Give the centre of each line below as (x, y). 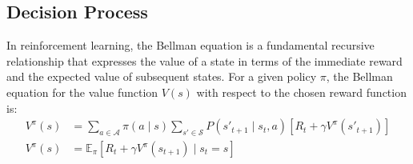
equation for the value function (82, 92)
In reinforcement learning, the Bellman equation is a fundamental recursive (190, 45)
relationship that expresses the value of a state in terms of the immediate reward (204, 60)
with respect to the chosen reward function (301, 92)
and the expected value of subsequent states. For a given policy (162, 76)
